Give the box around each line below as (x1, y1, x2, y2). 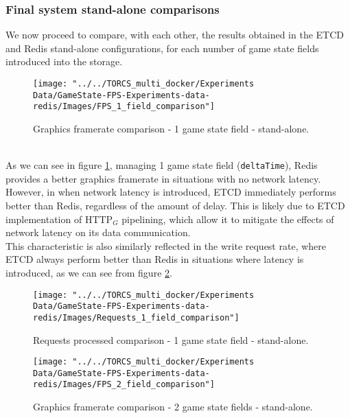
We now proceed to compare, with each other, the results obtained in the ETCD (5, 27, 345, 42)
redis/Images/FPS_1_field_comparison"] (33, 102, 215, 112)
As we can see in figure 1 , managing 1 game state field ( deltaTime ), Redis (5, 158, 318, 172)
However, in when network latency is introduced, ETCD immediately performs (5, 185, 336, 199)
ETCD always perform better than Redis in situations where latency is (5, 252, 304, 266)
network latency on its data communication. (5, 225, 191, 240)
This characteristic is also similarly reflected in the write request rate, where (5, 238, 326, 253)
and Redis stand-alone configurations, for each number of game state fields (5, 40, 319, 55)
